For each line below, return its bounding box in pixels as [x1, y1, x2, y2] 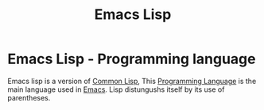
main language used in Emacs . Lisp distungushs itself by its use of [7, 85, 225, 94]
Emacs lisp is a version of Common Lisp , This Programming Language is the [7, 76, 257, 85]
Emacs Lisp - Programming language [7, 50, 256, 68]
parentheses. [7, 93, 51, 102]
